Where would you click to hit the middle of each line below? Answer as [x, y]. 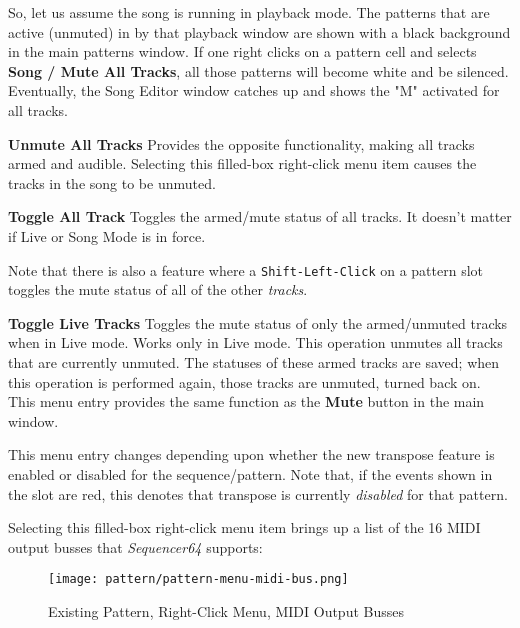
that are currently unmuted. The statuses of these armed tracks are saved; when [254, 361]
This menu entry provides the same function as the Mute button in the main [246, 401]
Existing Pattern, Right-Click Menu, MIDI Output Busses [226, 610]
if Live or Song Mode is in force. [107, 235]
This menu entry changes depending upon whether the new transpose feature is [251, 454]
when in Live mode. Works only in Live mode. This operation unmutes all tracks [255, 342]
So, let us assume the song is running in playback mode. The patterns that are [249, 12]
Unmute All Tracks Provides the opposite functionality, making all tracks [241, 143]
